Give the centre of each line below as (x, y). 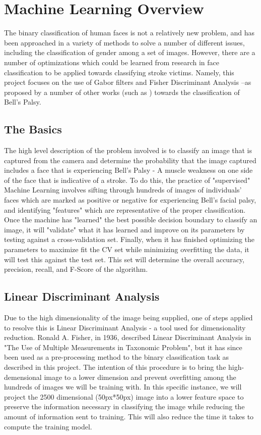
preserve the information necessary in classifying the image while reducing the (124, 406)
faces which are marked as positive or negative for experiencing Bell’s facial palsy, (130, 200)
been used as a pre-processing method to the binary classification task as (116, 357)
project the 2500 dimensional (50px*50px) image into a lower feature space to (124, 396)
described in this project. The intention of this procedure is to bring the (115, 367)
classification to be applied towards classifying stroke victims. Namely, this (119, 72)
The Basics (33, 129)
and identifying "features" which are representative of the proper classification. (125, 209)
